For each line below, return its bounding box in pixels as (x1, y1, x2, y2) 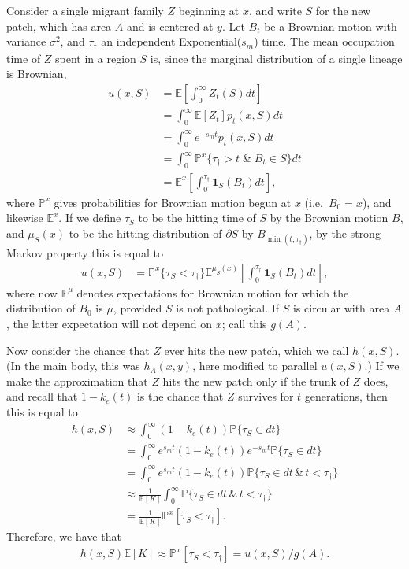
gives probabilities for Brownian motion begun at (54, 194, 292, 210)
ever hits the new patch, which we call (164, 342, 349, 358)
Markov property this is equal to (6, 245, 164, 261)
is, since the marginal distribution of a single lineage (150, 50, 403, 66)
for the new (315, 2, 371, 18)
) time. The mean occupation (254, 33, 395, 50)
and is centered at (126, 17, 214, 34)
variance (6, 33, 46, 50)
